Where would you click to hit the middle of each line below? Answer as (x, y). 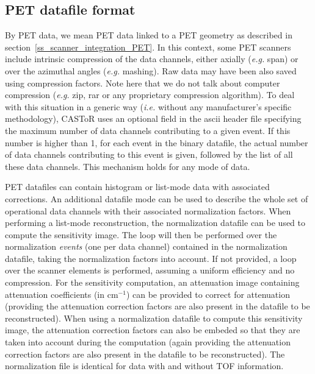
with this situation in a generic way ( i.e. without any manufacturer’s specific (148, 106)
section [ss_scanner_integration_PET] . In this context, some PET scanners (148, 47)
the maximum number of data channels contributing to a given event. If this (148, 130)
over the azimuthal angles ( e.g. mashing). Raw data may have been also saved (151, 70)
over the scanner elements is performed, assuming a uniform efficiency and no (150, 270)
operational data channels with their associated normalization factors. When (148, 210)
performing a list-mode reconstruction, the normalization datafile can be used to (155, 223)
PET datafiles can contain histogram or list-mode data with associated (137, 187)
